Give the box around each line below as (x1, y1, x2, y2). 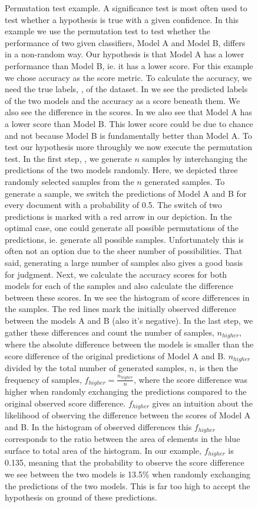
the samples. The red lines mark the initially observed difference (5, 303, 236, 315)
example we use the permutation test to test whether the (5, 25, 210, 37)
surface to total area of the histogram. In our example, (5, 444, 201, 456)
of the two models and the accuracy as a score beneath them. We (5, 94, 240, 106)
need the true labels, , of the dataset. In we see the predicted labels (5, 83, 248, 95)
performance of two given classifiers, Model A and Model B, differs (5, 36, 246, 48)
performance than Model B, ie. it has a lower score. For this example (5, 59, 253, 71)
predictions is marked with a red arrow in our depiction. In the (5, 210, 232, 222)
